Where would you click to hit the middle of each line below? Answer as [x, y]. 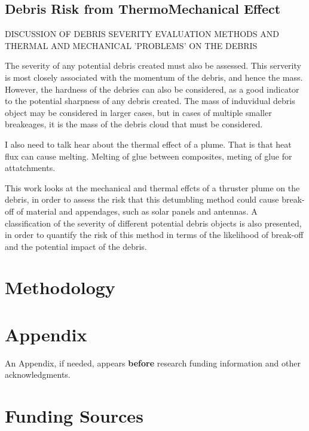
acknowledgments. [38, 375]
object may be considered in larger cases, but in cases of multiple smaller [138, 112]
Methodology [60, 287]
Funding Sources [74, 416]
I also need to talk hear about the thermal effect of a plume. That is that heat [148, 144]
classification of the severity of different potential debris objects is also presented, [153, 223]
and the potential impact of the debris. [76, 246]
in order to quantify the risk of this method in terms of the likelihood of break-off [154, 235]
